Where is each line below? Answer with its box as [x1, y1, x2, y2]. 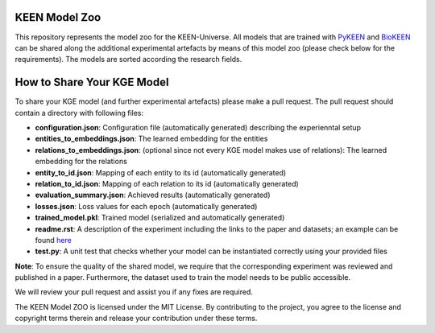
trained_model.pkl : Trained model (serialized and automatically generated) [35, 213, 285, 223]
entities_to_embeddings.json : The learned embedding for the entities [35, 134, 268, 144]
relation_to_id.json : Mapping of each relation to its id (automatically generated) [35, 179, 300, 188]
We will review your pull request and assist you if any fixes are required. [14, 287, 254, 297]
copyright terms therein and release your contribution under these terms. [14, 314, 258, 323]
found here [35, 235, 72, 245]
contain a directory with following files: [14, 108, 144, 117]
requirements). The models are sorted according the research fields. [14, 55, 242, 64]
